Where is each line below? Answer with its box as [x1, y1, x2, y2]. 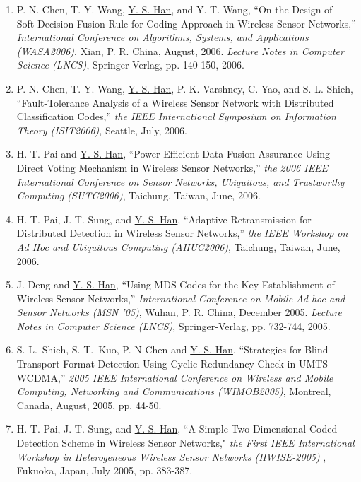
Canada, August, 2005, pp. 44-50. [16, 397, 162, 412]
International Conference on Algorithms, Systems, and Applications [16, 30, 309, 45]
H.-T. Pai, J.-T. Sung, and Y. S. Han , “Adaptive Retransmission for [16, 211, 312, 226]
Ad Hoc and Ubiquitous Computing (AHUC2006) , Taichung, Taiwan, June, [16, 239, 341, 254]
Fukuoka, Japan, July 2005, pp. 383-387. [16, 463, 193, 478]
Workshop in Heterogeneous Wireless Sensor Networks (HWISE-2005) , [16, 449, 326, 464]
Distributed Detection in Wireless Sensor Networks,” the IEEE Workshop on [16, 225, 348, 240]
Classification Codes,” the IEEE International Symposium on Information [16, 109, 336, 124]
